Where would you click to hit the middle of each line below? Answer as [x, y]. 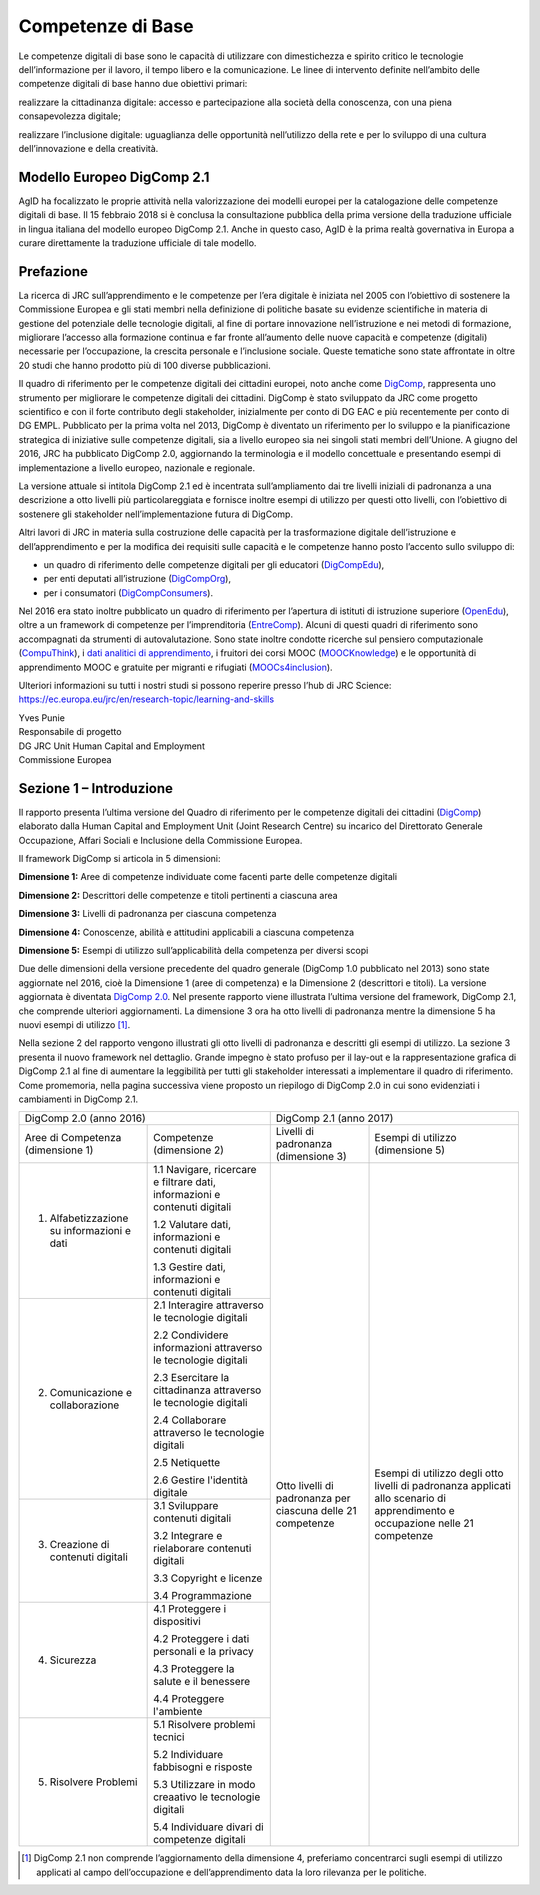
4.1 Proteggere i [190, 1609]
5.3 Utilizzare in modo [204, 1785]
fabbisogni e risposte [203, 1767]
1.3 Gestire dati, [190, 1267]
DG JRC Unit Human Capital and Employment [111, 746]
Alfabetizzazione [89, 1218]
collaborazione [84, 1405]
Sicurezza [73, 1660]
